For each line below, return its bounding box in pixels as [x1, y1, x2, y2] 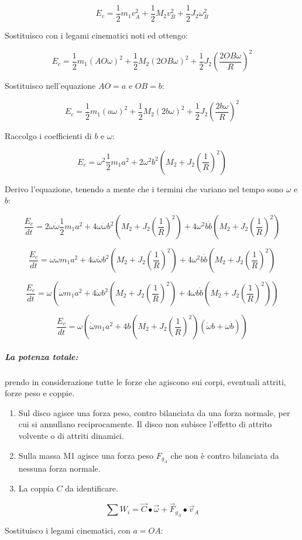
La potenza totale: [5, 350, 78, 362]
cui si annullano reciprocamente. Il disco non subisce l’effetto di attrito [18, 418, 272, 430]
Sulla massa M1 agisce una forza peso [18, 449, 153, 461]
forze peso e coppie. [5, 387, 75, 399]
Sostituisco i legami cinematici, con [5, 524, 131, 536]
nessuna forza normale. [18, 462, 101, 474]
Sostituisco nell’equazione [5, 79, 96, 92]
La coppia [18, 482, 54, 494]
